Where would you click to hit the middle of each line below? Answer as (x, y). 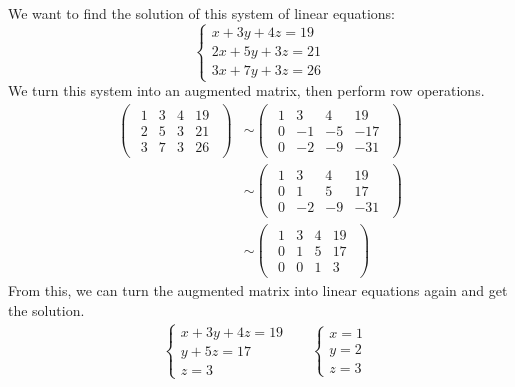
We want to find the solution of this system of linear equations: (201, 13)
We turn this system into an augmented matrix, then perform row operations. (246, 90)
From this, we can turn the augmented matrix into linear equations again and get (258, 290)
